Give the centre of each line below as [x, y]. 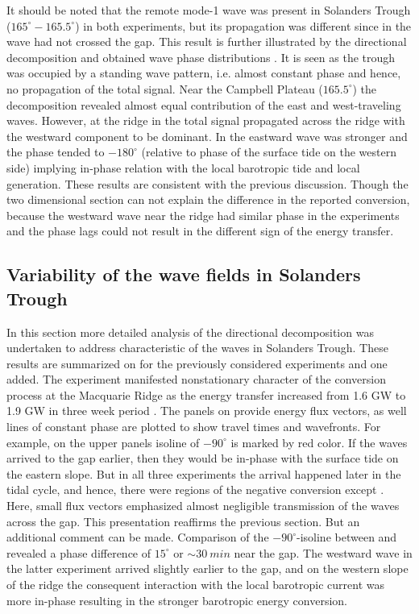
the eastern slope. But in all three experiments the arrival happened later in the [204, 473]
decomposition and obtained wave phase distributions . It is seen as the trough [201, 57]
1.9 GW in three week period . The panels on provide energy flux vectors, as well [207, 411]
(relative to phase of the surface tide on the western [269, 152]
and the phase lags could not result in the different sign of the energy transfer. [200, 231]
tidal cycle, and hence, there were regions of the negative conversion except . [195, 490]
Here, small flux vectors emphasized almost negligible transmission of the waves [203, 506]
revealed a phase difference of [79, 552]
